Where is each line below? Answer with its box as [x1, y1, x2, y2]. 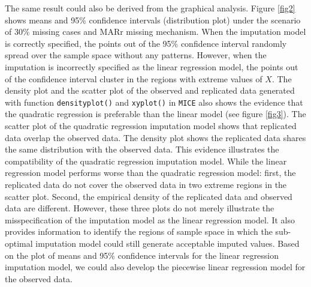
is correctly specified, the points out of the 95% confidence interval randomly [5, 37, 287, 49]
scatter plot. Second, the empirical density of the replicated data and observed [5, 190, 292, 202]
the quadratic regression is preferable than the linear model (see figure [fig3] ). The [5, 107, 306, 120]
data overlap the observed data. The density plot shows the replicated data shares [5, 131, 306, 143]
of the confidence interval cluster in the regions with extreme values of [5, 72, 262, 85]
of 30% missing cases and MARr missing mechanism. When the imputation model [5, 25, 306, 38]
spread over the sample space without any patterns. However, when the [5, 49, 267, 61]
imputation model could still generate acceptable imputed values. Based [35, 237, 300, 249]
